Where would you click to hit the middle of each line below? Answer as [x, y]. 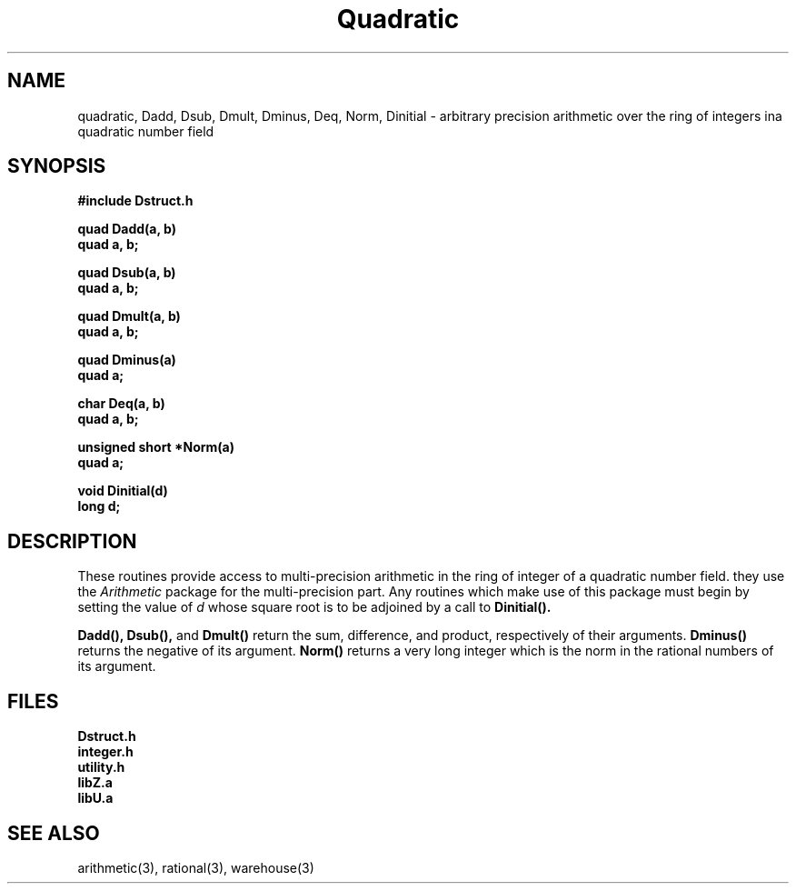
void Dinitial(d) [123, 491]
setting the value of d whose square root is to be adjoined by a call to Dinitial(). [314, 607]
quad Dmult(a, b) [129, 316]
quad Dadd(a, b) [127, 229]
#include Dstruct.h [135, 201]
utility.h [101, 767]
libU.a [95, 798]
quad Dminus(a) [127, 360]
